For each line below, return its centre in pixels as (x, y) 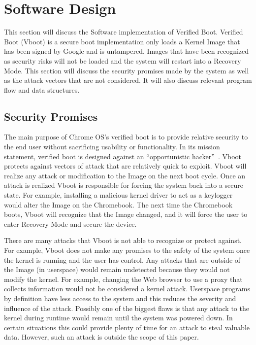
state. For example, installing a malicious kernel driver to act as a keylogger (118, 195)
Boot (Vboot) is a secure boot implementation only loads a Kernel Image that (122, 41)
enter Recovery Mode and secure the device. (70, 224)
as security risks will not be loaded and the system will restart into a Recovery (123, 60)
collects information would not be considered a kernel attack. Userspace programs (127, 289)
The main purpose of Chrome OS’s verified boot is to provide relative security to (126, 137)
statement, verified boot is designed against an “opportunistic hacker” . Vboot (123, 156)
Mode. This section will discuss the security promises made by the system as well (127, 70)
